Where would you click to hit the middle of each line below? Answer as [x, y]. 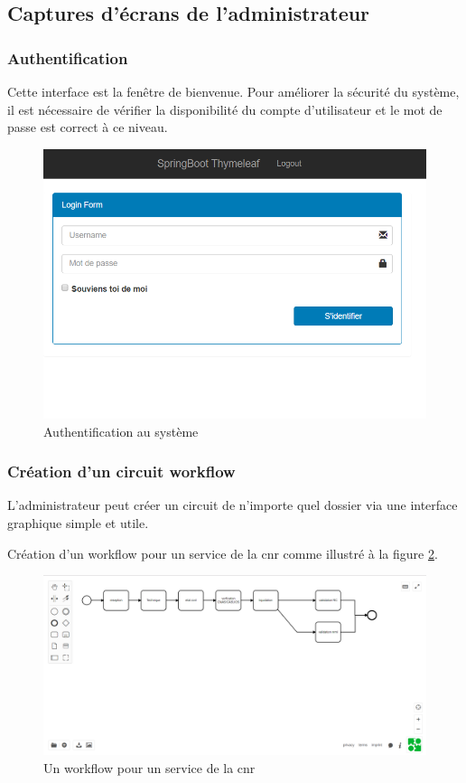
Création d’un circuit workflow [121, 472]
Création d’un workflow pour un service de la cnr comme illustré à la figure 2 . [223, 553]
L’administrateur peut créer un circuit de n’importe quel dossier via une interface [233, 505]
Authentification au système [121, 431]
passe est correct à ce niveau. [88, 127]
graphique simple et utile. [78, 523]
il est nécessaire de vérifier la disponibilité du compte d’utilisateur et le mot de [225, 109]
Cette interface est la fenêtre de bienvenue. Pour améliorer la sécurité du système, [233, 91]
